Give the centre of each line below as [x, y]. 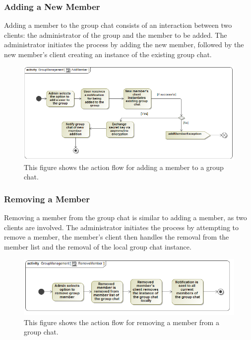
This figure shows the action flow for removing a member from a [122, 322]
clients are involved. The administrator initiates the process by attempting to [122, 227]
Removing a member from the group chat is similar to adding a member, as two [125, 217]
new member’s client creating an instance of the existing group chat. [108, 54]
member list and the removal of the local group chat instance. [98, 247]
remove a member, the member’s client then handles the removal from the [117, 237]
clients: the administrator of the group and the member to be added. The [116, 35]
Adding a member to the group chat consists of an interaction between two [118, 25]
